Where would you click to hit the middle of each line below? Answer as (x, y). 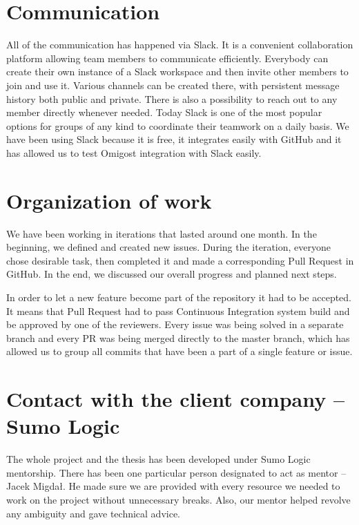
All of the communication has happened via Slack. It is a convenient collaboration (180, 45)
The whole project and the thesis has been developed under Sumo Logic (158, 459)
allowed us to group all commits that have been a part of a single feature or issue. (179, 351)
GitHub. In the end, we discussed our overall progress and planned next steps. (172, 274)
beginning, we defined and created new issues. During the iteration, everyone (168, 247)
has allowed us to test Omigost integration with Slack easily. (134, 152)
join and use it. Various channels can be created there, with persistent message (173, 85)
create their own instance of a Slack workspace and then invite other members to (177, 71)
